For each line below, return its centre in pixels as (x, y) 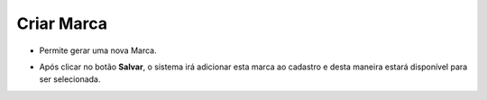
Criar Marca (62, 23)
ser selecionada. (70, 79)
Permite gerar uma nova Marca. (98, 50)
